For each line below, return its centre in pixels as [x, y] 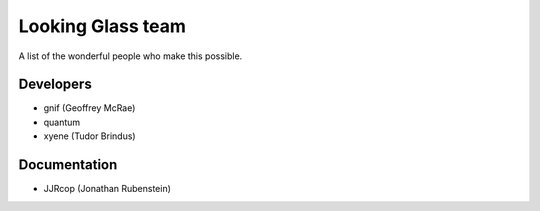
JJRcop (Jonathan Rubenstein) [107, 189]
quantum [62, 122]
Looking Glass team [102, 26]
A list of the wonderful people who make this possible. [130, 56]
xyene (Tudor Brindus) [89, 136]
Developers [55, 84]
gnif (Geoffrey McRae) [89, 108]
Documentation [68, 165]
